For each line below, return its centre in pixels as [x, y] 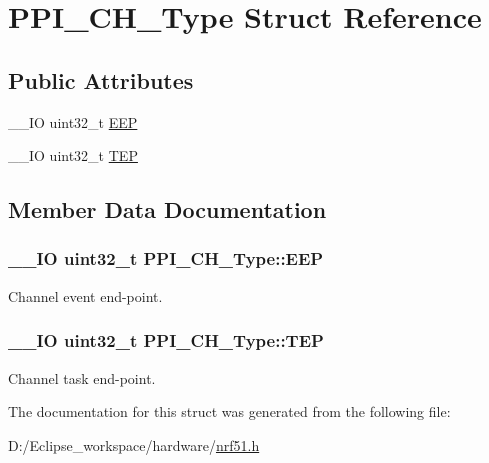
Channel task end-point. [82, 377]
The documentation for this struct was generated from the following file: [229, 411]
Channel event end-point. [85, 295]
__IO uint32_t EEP [73, 121]
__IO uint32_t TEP [73, 155]
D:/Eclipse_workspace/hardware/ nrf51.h [134, 444]
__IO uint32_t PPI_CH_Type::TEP [166, 340]
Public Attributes [101, 79]
